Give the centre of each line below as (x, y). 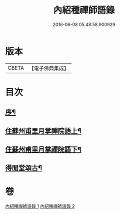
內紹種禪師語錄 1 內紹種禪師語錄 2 (40, 206)
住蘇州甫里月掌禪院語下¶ (43, 150)
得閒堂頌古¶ (24, 168)
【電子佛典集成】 (49, 68)
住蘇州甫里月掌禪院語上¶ (43, 131)
